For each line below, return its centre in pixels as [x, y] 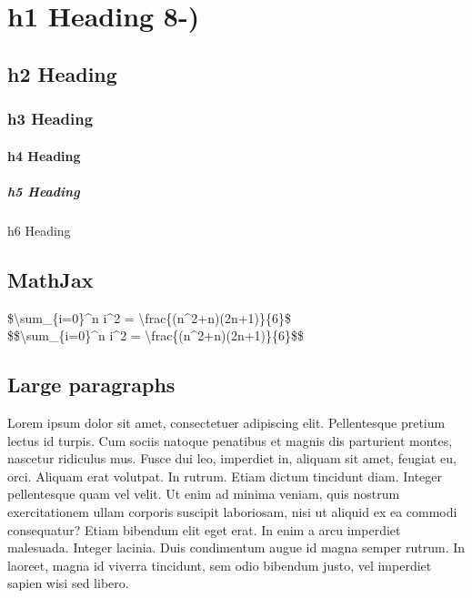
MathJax [50, 279]
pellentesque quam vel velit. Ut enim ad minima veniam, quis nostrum [204, 494]
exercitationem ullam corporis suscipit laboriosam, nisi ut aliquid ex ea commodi [232, 511]
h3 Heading [50, 119]
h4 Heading [44, 155]
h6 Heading [39, 230]
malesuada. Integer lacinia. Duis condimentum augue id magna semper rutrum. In [236, 547]
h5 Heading [44, 191]
